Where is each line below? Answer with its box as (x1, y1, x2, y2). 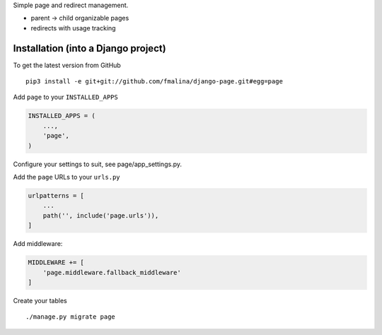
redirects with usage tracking (30, 23, 116, 32)
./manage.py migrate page (25, 313, 116, 321)
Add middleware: (13, 240, 63, 248)
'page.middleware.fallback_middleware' (42, 269, 182, 276)
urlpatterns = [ (28, 192, 85, 199)
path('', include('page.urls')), (42, 211, 159, 219)
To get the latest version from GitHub (13, 61, 122, 69)
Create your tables (13, 296, 67, 305)
